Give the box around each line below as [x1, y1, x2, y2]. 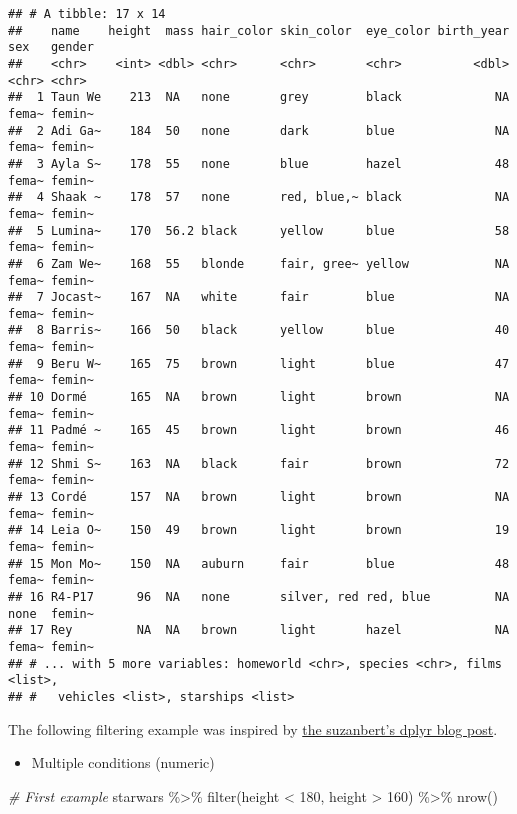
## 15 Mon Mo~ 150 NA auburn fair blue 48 [8, 556, 510, 571]
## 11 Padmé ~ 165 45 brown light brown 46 [8, 423, 510, 438]
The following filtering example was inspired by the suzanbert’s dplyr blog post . [8, 718, 498, 739]
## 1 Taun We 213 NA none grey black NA [8, 90, 510, 105]
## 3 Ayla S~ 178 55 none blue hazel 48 [8, 156, 510, 171]
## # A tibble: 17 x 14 [8, 7, 166, 21]
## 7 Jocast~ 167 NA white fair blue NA [8, 290, 510, 305]
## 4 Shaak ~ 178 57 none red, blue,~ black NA [8, 190, 510, 205]
